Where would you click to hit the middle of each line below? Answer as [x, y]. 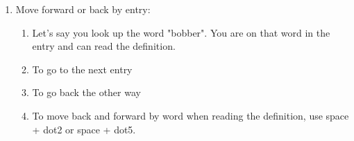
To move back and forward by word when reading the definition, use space [191, 115]
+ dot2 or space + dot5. [84, 129]
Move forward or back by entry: [83, 9]
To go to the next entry [82, 69]
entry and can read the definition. [104, 46]
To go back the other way [86, 92]
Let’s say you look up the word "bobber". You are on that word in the [181, 32]
